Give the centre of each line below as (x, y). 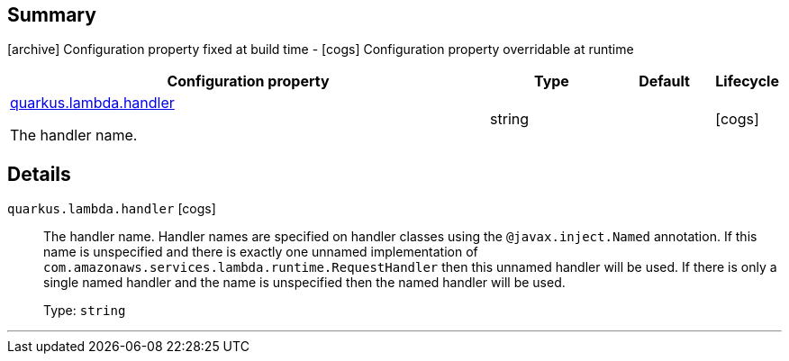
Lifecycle (747, 81)
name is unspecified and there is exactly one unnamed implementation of (261, 252)
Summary (52, 15)
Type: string (85, 311)
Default (664, 81)
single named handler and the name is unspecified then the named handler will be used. (304, 283)
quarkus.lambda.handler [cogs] (112, 209)
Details (39, 174)
